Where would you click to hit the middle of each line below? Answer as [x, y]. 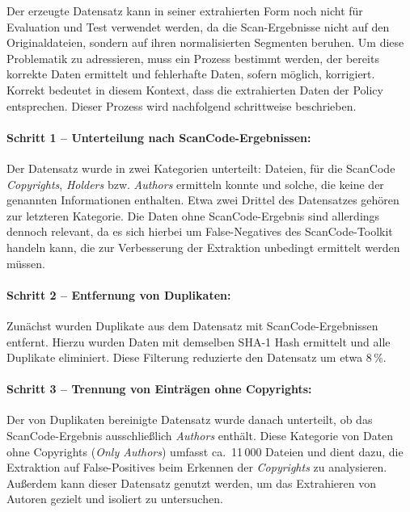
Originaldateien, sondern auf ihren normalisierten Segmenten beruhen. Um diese [205, 42]
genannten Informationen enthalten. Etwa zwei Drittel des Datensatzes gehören [203, 200]
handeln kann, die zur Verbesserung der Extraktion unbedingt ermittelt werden [203, 247]
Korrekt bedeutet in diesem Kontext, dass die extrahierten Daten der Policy [195, 89]
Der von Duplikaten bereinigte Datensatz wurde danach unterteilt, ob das [190, 420]
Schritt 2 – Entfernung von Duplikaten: [119, 294]
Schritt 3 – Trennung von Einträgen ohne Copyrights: [159, 389]
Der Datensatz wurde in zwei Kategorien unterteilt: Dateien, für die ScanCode [201, 168]
